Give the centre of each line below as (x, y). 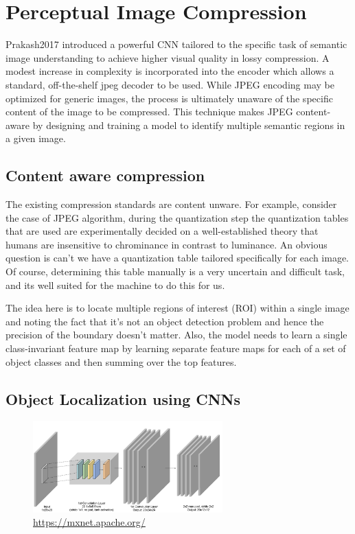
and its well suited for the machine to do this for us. (115, 285)
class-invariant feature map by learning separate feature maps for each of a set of (176, 348)
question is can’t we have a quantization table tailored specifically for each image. (177, 258)
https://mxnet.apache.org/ (89, 522)
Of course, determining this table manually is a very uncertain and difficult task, (175, 271)
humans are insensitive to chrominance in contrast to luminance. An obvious (167, 244)
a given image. (36, 138)
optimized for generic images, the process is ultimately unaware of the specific (169, 98)
